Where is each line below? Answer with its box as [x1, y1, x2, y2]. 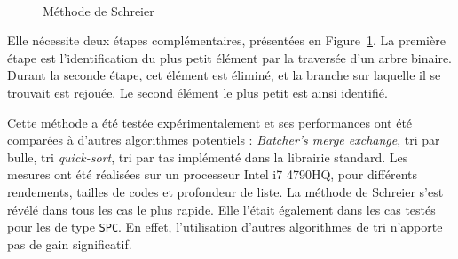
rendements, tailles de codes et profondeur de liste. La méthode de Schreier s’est [7, 182, 444, 200]
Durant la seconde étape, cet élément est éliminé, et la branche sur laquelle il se [7, 66, 441, 84]
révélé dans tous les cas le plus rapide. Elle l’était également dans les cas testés [7, 200, 436, 218]
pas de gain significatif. [7, 234, 132, 253]
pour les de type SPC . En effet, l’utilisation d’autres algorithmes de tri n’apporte [7, 217, 443, 236]
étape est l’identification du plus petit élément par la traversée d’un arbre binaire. [7, 48, 452, 67]
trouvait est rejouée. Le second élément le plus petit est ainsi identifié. [7, 82, 388, 101]
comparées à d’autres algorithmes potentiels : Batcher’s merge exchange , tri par [7, 130, 440, 149]
